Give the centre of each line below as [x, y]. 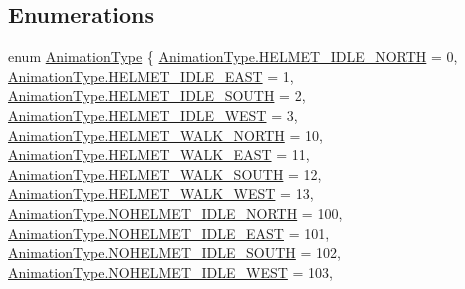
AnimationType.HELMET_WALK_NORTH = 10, [165, 134]
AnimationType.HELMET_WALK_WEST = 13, [161, 193]
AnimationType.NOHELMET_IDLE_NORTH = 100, [175, 212]
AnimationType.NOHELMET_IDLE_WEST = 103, [170, 271]
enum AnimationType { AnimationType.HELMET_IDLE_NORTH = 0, [233, 56]
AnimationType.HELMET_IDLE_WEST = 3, [153, 114]
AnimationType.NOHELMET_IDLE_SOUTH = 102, [174, 252]
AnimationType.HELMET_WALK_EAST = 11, [159, 154]
